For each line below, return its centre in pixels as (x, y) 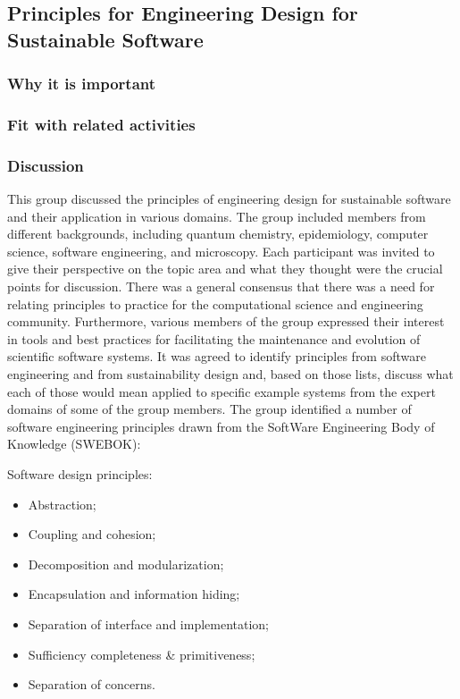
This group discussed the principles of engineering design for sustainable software (229, 199)
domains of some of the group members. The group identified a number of (209, 409)
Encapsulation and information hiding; (134, 594)
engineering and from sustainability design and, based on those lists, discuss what (230, 374)
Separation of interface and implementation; (149, 623)
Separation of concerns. (92, 684)
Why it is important (82, 84)
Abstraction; (62, 504)
